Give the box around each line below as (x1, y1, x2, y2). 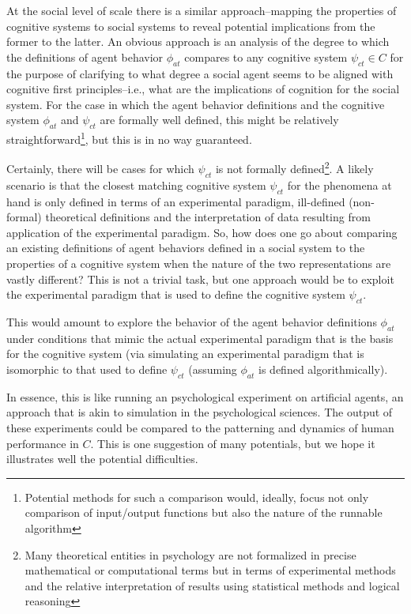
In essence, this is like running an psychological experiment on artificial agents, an (6, 388, 404, 405)
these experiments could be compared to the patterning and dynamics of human (6, 419, 394, 435)
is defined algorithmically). (258, 361, 388, 377)
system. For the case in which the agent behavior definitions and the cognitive (6, 96, 385, 112)
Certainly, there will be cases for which (6, 160, 194, 177)
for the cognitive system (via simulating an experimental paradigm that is (6, 345, 364, 362)
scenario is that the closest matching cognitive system (6, 176, 266, 193)
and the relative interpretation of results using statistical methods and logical (25, 577, 400, 593)
